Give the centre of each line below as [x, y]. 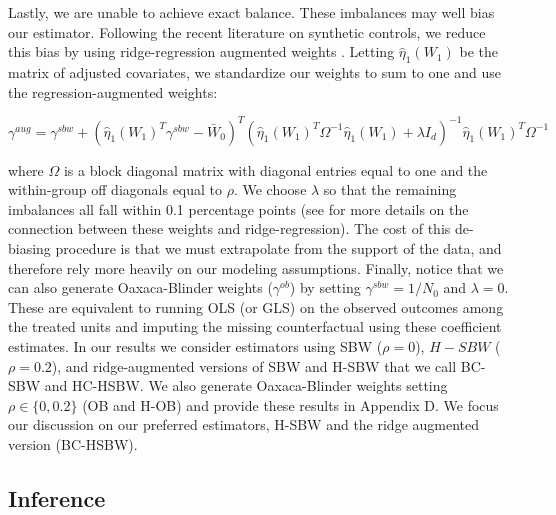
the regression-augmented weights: [113, 91]
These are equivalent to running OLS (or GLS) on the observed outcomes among [256, 306]
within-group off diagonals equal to [115, 189]
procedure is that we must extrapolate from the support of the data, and [278, 248]
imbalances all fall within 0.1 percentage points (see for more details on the [238, 208]
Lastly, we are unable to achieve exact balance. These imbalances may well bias [251, 12]
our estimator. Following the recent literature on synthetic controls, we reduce [247, 31]
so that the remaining [390, 189]
